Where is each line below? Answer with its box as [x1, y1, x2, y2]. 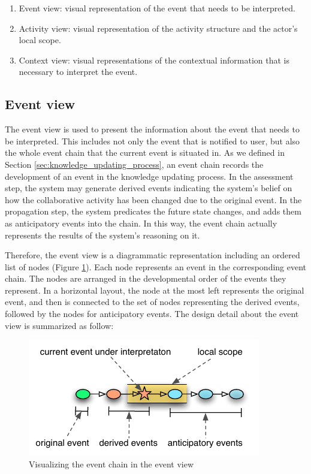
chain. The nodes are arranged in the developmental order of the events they [5, 272, 286, 285]
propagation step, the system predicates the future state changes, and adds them [5, 205, 301, 218]
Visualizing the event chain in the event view [29, 457, 194, 470]
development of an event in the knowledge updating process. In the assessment [5, 170, 294, 182]
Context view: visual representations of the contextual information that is [19, 53, 289, 66]
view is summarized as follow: [5, 319, 114, 331]
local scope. [19, 34, 61, 46]
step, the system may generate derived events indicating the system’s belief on [5, 182, 292, 194]
